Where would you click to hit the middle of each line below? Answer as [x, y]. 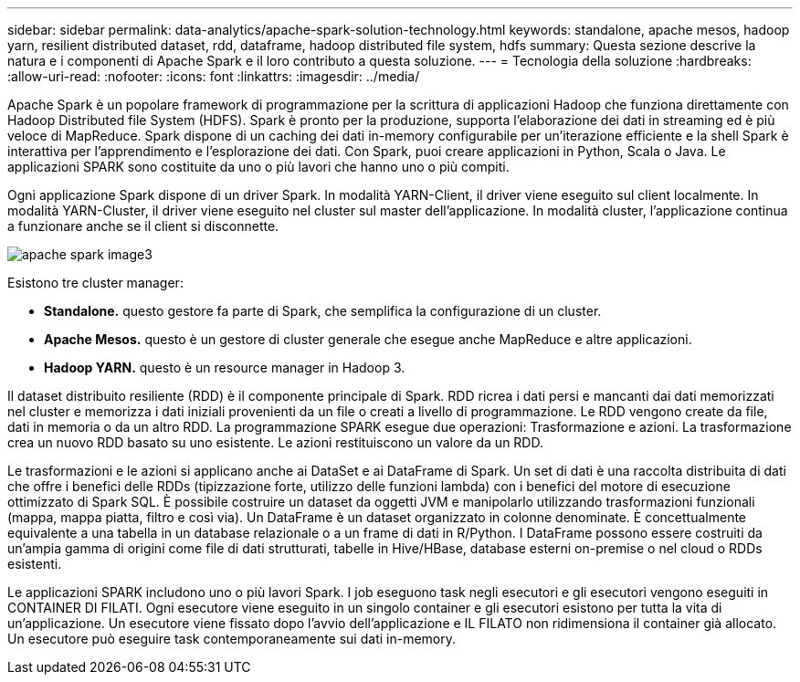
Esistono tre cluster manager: [95, 283]
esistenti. [35, 564]
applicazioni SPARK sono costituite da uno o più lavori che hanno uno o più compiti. [258, 167]
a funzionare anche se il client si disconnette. [143, 226]
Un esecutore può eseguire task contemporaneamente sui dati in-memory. [232, 639]
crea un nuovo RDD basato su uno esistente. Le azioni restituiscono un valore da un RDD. [275, 442]
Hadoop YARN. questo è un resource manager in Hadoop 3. [225, 367]
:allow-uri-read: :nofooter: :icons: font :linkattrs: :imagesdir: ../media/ [214, 76]
